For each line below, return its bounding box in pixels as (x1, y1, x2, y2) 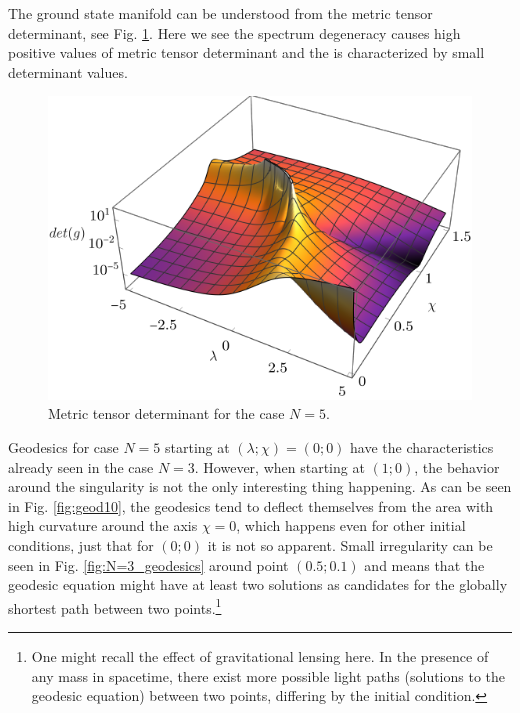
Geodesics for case (8, 437, 119, 458)
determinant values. (8, 61, 128, 82)
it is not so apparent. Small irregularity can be (207, 535, 493, 556)
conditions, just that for (8, 535, 154, 556)
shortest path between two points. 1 (8, 594, 222, 618)
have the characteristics (350, 437, 494, 458)
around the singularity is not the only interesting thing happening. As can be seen (8, 476, 512, 497)
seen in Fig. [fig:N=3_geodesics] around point (8, 554, 289, 575)
